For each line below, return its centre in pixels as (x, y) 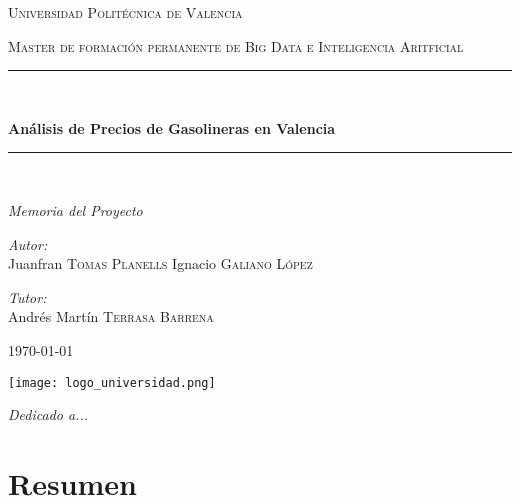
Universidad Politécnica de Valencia (125, 12)
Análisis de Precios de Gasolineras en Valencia (172, 127)
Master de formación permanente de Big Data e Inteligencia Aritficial (236, 45)
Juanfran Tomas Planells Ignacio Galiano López (160, 263)
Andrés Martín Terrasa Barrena (111, 316)
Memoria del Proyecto (75, 209)
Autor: (28, 243)
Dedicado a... (48, 414)
